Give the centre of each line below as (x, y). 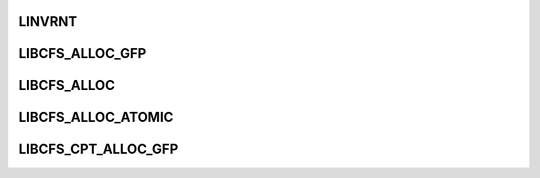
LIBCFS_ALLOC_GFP (82, 53)
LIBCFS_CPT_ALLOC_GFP (98, 149)
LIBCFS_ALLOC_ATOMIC (96, 117)
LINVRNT (48, 21)
